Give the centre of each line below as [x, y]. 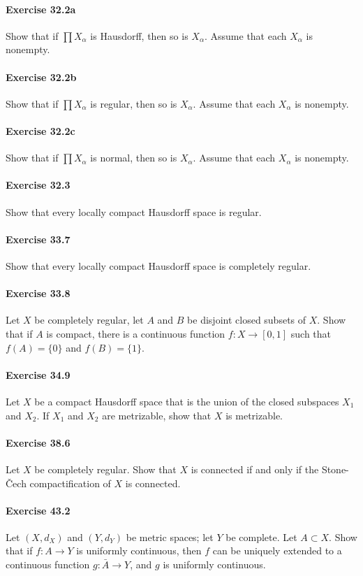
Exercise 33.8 [38, 293]
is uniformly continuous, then [139, 550]
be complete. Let [261, 537]
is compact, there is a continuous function [136, 333]
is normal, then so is [134, 158]
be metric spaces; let [170, 537]
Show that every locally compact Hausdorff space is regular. [134, 211]
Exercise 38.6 [38, 442]
